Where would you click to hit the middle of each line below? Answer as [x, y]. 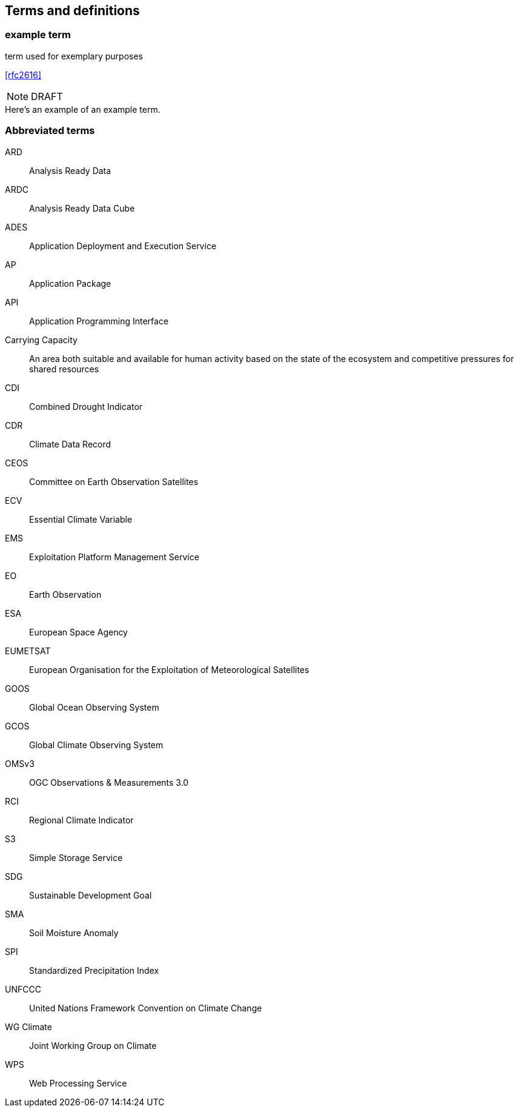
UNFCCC [23, 989]
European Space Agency [78, 632]
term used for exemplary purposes [74, 56]
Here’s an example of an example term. [83, 109]
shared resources [64, 369]
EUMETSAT [28, 651]
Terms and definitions [72, 11]
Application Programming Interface [99, 321]
